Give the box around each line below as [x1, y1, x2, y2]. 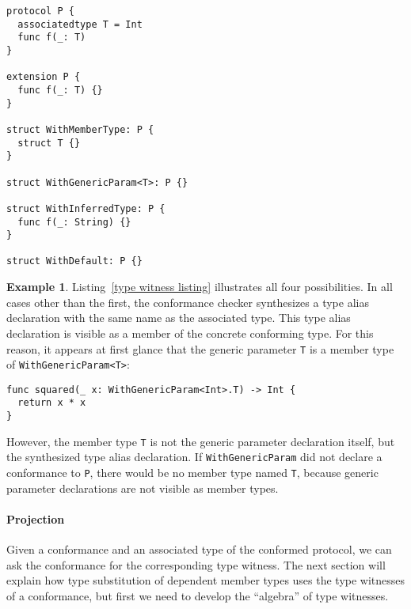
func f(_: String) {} [17, 216, 131, 228]
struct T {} [17, 137, 81, 149]
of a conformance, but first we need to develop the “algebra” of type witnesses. [6, 587, 389, 603]
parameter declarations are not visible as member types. [6, 479, 279, 496]
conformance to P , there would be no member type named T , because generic [6, 464, 379, 481]
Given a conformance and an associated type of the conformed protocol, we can [6, 541, 392, 558]
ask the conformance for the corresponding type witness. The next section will [6, 556, 386, 573]
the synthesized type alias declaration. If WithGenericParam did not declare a [6, 448, 382, 465]
